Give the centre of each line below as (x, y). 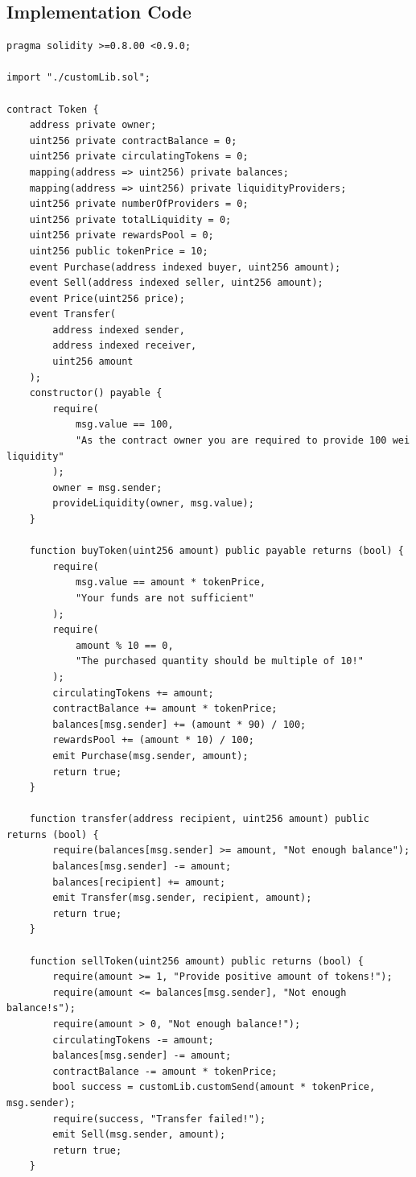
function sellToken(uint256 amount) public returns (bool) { (196, 961)
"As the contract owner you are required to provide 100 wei (243, 441)
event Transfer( (73, 314)
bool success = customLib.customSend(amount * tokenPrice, (214, 1087)
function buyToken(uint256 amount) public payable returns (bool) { (216, 551)
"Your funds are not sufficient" (165, 598)
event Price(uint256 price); (107, 298)
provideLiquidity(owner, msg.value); (153, 504)
